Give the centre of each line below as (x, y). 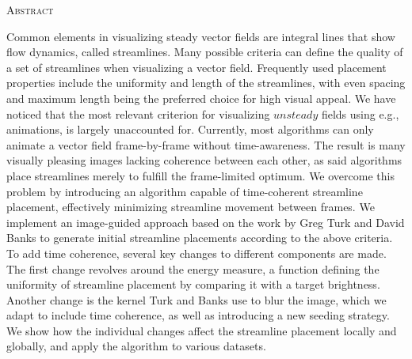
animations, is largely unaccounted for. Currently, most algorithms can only (190, 129)
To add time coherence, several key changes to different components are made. (196, 253)
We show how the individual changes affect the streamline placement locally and (202, 330)
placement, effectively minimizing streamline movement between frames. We (191, 207)
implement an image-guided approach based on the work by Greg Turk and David (206, 222)
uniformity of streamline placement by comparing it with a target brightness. (193, 284)
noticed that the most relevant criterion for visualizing (138, 113)
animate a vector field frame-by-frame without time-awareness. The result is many (206, 144)
